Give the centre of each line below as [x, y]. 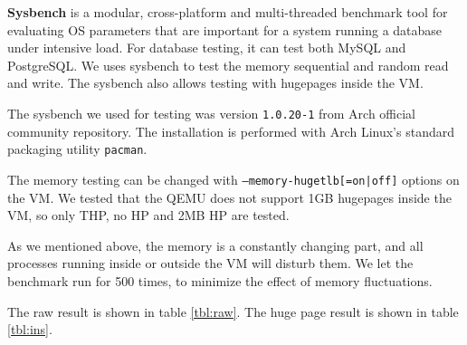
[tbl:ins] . [30, 329]
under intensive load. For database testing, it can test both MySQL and [207, 48]
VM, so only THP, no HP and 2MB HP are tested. [148, 215]
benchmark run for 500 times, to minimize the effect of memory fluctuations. [220, 280]
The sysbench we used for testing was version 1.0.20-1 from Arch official [212, 113]
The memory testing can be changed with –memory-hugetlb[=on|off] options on [233, 179]
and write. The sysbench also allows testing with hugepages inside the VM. [215, 83]
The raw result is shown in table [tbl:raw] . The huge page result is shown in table [233, 311]
